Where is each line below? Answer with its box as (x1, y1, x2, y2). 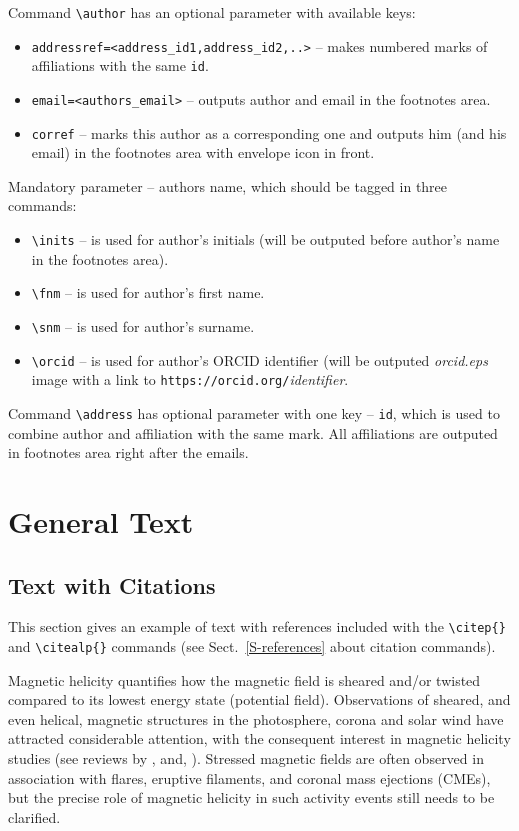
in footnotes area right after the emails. (8, 442, 249, 463)
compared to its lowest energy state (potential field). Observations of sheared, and (8, 689, 511, 710)
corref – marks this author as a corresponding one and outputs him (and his (31, 122, 507, 143)
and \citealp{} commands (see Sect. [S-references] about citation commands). (8, 636, 496, 657)
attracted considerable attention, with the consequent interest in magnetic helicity (8, 728, 511, 749)
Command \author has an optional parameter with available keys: (8, 2, 416, 22)
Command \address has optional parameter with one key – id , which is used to (8, 402, 500, 423)
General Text (8, 500, 194, 541)
